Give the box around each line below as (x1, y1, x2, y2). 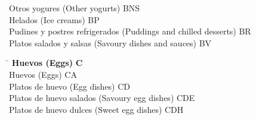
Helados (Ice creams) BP (9, 13, 100, 26)
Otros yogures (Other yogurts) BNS (9, 2, 140, 14)
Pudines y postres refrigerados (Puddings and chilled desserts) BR (9, 25, 251, 37)
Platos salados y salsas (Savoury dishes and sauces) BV (9, 36, 212, 49)
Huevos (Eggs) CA (9, 68, 77, 80)
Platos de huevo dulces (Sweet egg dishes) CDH (9, 103, 184, 115)
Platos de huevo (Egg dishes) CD (9, 80, 131, 92)
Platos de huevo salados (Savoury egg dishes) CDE (9, 91, 195, 104)
